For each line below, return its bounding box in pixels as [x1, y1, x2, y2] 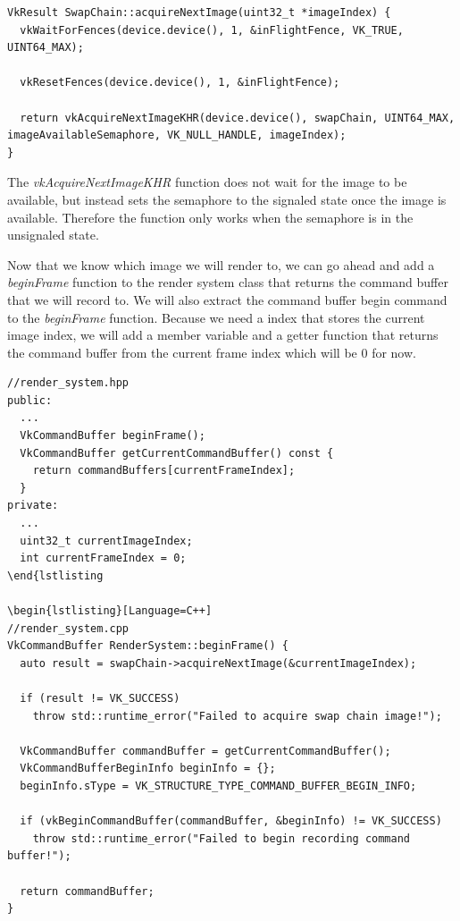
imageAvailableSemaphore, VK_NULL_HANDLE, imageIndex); [7, 129, 347, 142]
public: [7, 393, 53, 407]
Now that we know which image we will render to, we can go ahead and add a [7, 255, 435, 274]
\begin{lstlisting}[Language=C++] [7, 604, 213, 617]
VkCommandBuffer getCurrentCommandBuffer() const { [20, 446, 334, 460]
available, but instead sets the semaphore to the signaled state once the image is [7, 190, 447, 208]
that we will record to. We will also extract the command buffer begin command [7, 290, 447, 308]
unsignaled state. [7, 225, 99, 244]
